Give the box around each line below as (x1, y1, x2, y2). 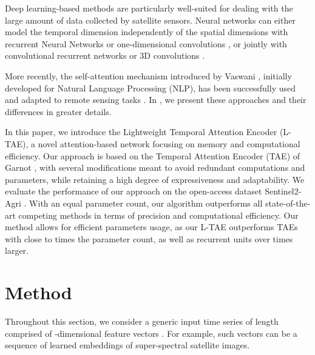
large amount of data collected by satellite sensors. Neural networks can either (5, 13, 296, 26)
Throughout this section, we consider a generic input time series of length (5, 315, 279, 327)
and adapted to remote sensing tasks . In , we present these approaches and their (5, 93, 307, 106)
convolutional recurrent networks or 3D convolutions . (5, 49, 205, 62)
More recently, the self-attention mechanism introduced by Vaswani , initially (5, 69, 292, 82)
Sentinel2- (265, 185, 302, 197)
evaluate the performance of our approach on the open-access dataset (5, 185, 262, 197)
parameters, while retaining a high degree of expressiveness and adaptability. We (5, 173, 305, 185)
